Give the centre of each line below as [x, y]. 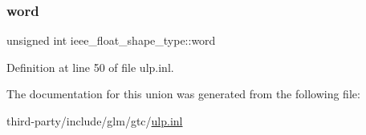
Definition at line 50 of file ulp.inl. [90, 67]
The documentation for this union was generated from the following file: [183, 94]
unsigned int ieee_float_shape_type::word [111, 40]
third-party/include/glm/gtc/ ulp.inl [95, 121]
